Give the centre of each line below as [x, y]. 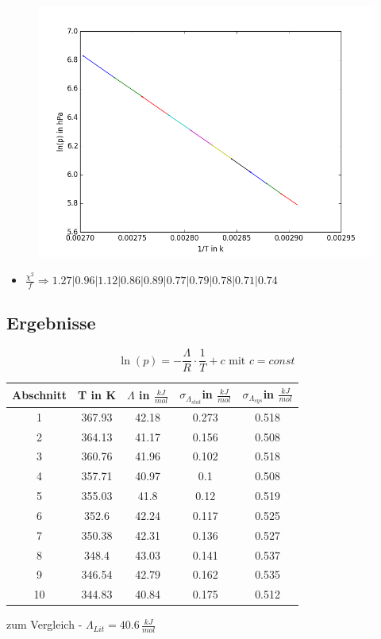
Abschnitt [40, 395]
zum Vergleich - [44, 624]
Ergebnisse [51, 323]
